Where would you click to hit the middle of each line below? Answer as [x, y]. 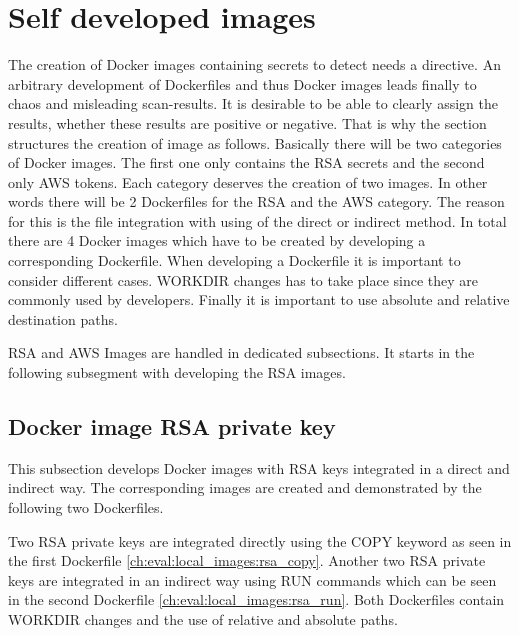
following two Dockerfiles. [86, 507]
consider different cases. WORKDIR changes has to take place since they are [243, 279]
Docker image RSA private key [172, 426]
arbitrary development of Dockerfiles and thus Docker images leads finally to [242, 83]
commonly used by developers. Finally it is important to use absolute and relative [259, 299]
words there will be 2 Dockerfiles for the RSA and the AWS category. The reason [256, 201]
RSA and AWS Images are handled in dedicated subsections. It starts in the [241, 352]
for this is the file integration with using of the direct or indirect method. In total [257, 220]
